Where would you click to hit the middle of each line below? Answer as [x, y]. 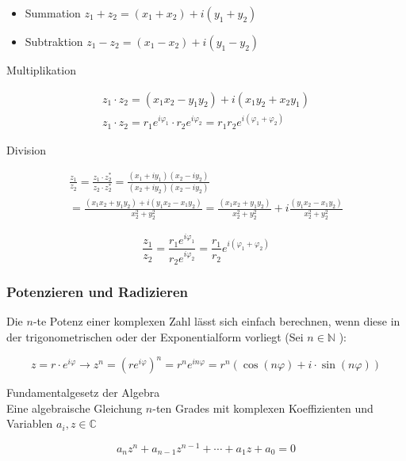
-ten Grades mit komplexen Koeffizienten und [263, 408]
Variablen [30, 423]
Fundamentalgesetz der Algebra [83, 392]
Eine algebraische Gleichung [75, 408]
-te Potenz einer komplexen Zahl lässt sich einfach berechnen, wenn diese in [216, 321]
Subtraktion [54, 41]
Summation [53, 13]
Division [27, 149]
